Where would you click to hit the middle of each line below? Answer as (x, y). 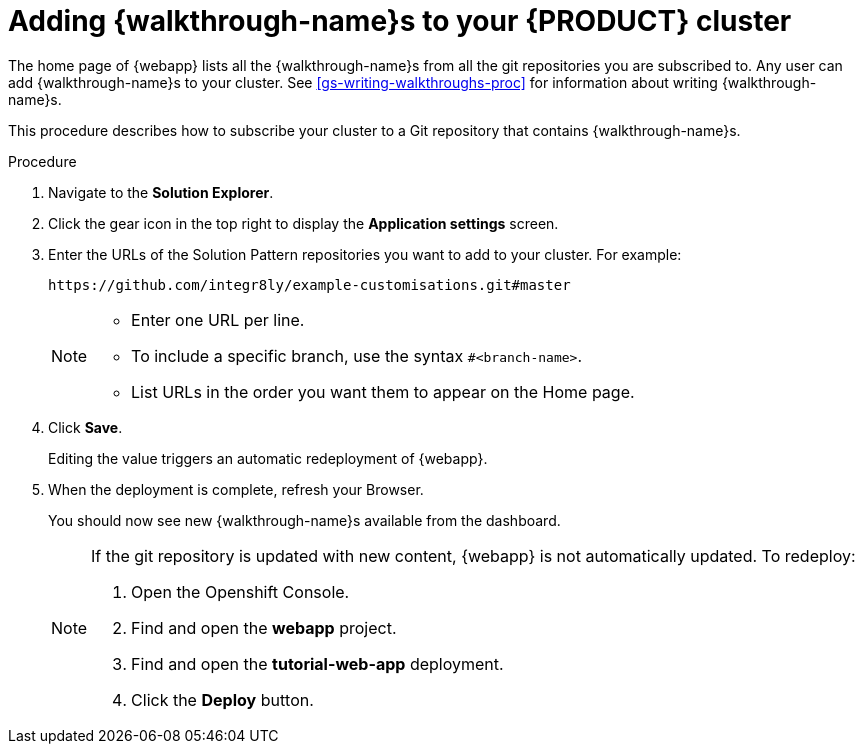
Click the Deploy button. (222, 699)
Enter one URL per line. (218, 319)
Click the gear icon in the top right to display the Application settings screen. (303, 223)
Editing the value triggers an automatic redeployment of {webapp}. (268, 458)
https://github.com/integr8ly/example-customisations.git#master (309, 284)
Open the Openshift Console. (240, 591)
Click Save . (85, 427)
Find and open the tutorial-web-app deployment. (317, 663)
